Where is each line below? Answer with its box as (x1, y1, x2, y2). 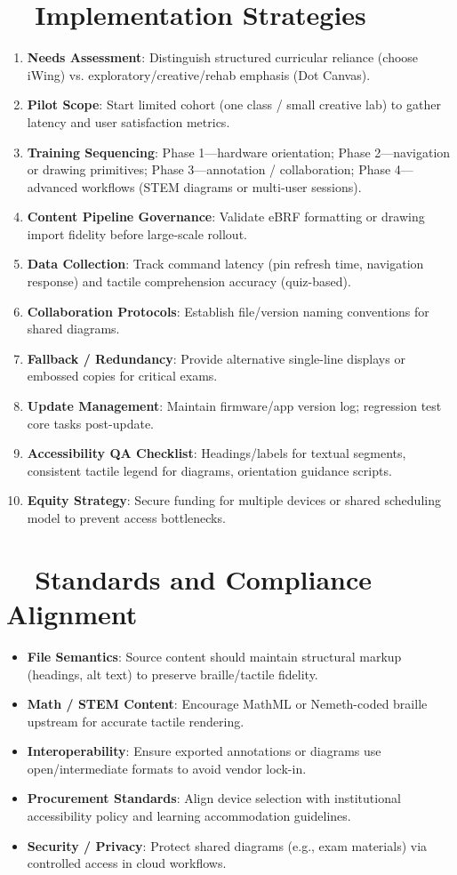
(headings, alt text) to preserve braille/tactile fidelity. (27, 664, 318, 683)
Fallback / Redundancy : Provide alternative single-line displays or (27, 349, 405, 367)
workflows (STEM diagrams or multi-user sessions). (81, 177, 362, 196)
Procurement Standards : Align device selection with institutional (27, 789, 401, 807)
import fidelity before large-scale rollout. (27, 224, 247, 243)
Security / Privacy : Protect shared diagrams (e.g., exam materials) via (27, 836, 428, 855)
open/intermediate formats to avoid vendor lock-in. (27, 759, 307, 777)
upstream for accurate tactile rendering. (27, 711, 245, 730)
